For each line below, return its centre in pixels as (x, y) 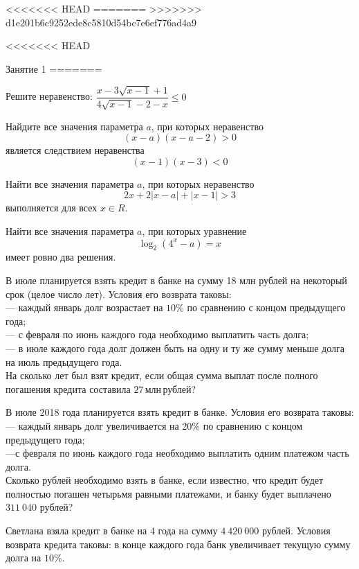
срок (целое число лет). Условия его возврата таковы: (119, 294)
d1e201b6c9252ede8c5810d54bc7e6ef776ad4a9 (101, 22)
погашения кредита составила (68, 388)
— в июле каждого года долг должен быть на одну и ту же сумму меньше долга (175, 348)
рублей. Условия (296, 531)
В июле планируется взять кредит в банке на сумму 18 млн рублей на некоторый (176, 280)
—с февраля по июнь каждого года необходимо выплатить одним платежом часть (177, 453)
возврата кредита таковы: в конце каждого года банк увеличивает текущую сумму (178, 544)
